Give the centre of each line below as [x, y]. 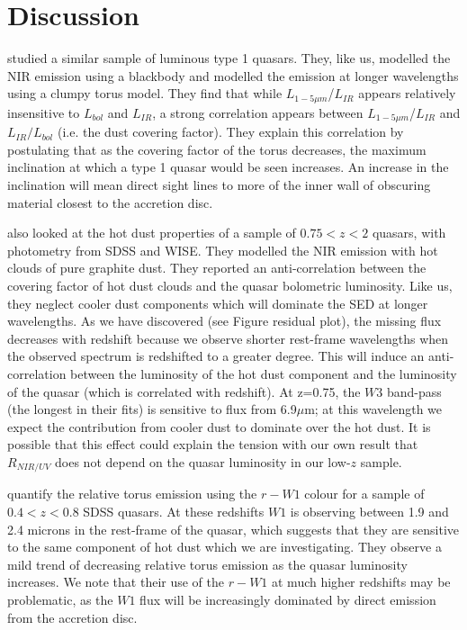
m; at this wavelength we [373, 409]
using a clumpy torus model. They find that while [145, 93]
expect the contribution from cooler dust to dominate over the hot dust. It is [219, 426]
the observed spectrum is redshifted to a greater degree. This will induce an [216, 356]
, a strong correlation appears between [258, 112]
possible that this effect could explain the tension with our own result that [213, 444]
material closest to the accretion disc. [110, 202]
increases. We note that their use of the [116, 582]
